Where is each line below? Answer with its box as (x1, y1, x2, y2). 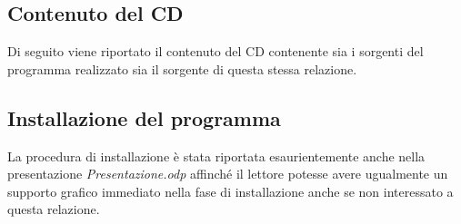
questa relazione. (7, 200, 100, 219)
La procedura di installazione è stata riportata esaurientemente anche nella (7, 146, 426, 165)
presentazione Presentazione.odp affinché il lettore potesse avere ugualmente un (7, 164, 448, 183)
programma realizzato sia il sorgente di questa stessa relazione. (7, 59, 357, 78)
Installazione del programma (7, 103, 281, 131)
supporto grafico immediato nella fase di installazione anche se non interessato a (7, 181, 454, 200)
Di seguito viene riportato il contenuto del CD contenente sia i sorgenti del (7, 42, 424, 61)
